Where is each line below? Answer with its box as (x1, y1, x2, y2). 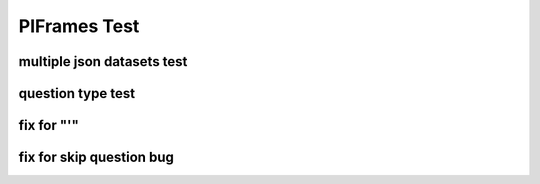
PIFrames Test (18, 15, 140, 37)
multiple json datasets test (18, 53, 188, 70)
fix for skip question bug (18, 149, 175, 166)
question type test (18, 85, 135, 102)
